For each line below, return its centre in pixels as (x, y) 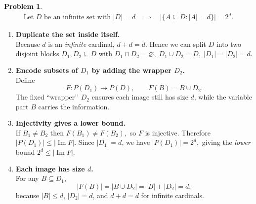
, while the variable (223, 97)
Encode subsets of (47, 70)
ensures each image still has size (140, 97)
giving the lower (226, 142)
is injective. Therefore (178, 132)
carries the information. (74, 106)
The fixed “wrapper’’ (47, 97)
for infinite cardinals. (172, 195)
